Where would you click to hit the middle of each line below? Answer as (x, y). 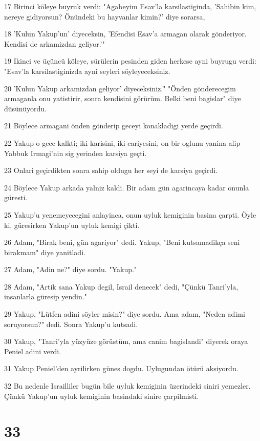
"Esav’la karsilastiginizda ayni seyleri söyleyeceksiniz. (87, 71)
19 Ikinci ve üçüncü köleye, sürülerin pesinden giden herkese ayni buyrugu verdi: (130, 61)
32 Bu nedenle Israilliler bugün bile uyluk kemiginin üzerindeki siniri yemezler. (127, 386)
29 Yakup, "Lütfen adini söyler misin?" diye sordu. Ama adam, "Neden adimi (125, 314)
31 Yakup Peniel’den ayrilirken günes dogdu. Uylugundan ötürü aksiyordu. (121, 368)
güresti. (16, 197)
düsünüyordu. (25, 108)
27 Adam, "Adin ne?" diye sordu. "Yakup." (71, 269)
